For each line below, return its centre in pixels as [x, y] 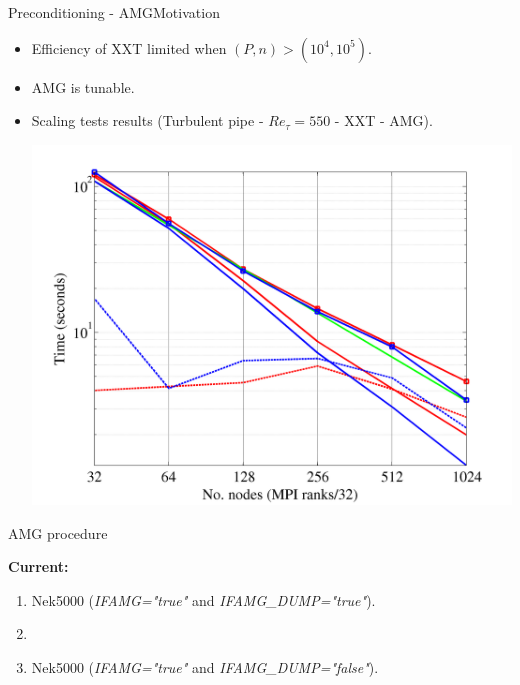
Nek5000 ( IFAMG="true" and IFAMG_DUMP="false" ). [205, 666]
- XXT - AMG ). [383, 120]
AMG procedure [58, 532]
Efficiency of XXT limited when [129, 47]
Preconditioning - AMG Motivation [114, 12]
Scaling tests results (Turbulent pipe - [147, 120]
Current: [38, 566]
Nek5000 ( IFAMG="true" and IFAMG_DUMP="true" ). [203, 599]
